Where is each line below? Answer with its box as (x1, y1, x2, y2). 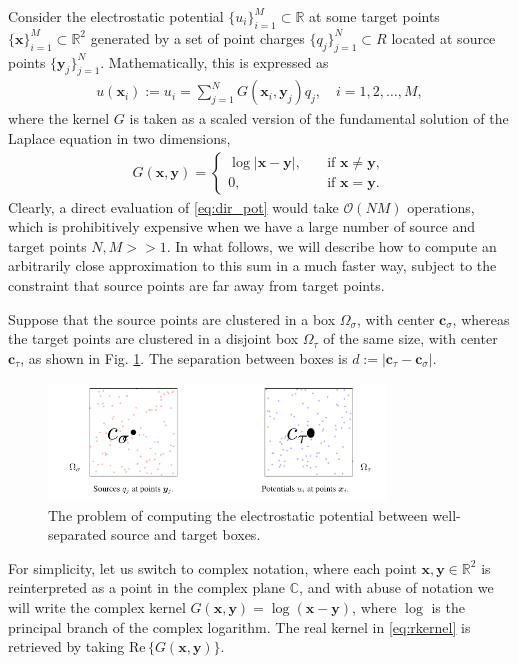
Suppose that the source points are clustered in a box (8, 308, 336, 329)
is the (431, 596, 465, 617)
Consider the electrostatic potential (8, 6, 224, 26)
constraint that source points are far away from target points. (8, 275, 385, 296)
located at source (391, 27, 496, 48)
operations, (407, 196, 475, 217)
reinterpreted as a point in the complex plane (8, 577, 286, 598)
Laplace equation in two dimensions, (8, 128, 231, 149)
